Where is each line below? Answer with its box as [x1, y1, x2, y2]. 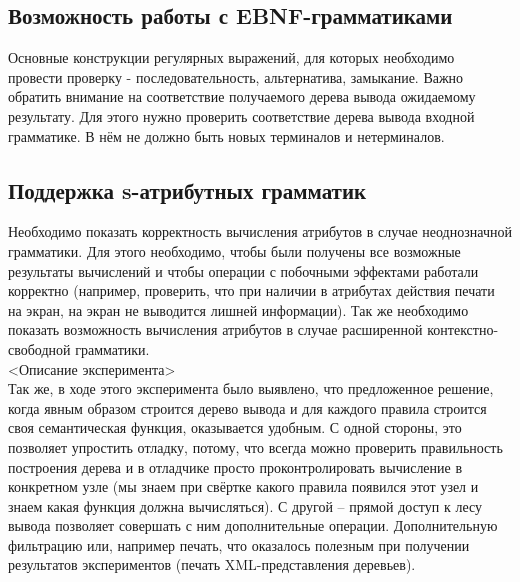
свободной [8, 338, 71, 359]
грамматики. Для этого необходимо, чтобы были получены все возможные [8, 240, 461, 261]
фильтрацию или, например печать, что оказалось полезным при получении [8, 534, 470, 555]
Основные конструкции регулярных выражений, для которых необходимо [8, 47, 455, 68]
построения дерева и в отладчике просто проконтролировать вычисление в [8, 456, 463, 477]
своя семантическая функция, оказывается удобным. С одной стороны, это [8, 417, 462, 438]
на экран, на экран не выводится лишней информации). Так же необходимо [8, 299, 469, 320]
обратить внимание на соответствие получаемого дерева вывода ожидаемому [8, 86, 476, 107]
